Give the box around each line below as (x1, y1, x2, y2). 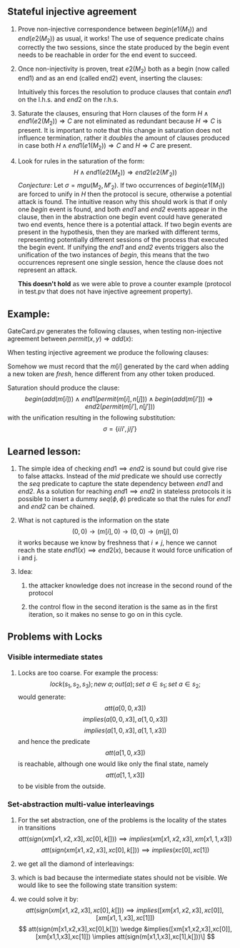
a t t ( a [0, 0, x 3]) (104, 703, 146, 712)
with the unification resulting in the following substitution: (7, 413, 176, 422)
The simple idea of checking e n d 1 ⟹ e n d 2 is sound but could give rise (17, 464, 227, 473)
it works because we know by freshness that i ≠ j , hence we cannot (17, 538, 217, 547)
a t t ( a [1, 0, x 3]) (104, 748, 146, 757)
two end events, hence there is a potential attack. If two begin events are (17, 221, 232, 229)
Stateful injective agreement (7, 6, 137, 18)
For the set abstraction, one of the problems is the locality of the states (17, 815, 227, 824)
